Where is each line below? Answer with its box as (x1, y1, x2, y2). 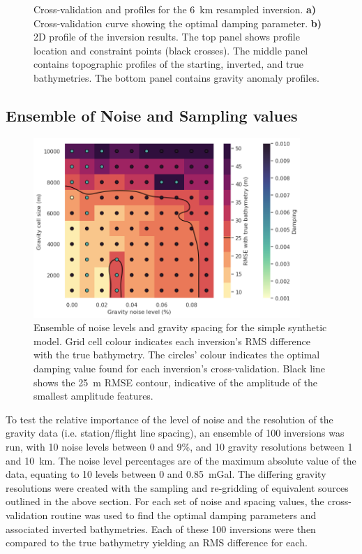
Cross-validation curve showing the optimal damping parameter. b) (33, 15, 322, 30)
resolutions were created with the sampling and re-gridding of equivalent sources (6, 480, 349, 495)
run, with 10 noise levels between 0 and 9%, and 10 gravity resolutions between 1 (6, 439, 353, 454)
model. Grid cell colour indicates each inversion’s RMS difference (33, 333, 310, 348)
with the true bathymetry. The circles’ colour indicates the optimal (33, 347, 320, 362)
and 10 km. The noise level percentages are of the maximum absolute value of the (6, 453, 356, 467)
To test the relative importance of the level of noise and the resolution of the (6, 411, 333, 426)
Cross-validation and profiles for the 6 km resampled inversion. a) (33, 2, 317, 16)
